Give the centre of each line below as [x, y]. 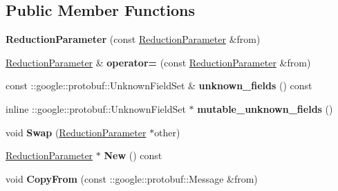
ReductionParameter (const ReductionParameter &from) [133, 39]
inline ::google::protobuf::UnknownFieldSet [96, 108]
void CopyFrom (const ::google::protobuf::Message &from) [132, 178]
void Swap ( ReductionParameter [76, 132]
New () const [133, 155]
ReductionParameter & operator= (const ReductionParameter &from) [158, 62]
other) [167, 132]
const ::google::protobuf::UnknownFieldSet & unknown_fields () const [159, 85]
